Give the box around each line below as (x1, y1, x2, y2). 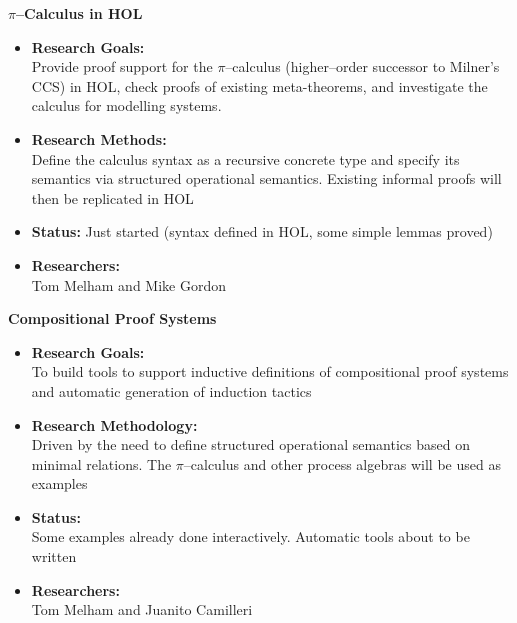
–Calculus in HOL (15, 3, 143, 23)
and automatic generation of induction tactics (31, 380, 312, 401)
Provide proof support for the (31, 56, 213, 77)
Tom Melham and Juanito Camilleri (31, 599, 253, 620)
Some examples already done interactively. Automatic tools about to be (31, 526, 470, 547)
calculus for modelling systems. (31, 95, 222, 116)
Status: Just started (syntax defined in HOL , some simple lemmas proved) (31, 221, 493, 242)
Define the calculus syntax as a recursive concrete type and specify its (31, 148, 460, 169)
